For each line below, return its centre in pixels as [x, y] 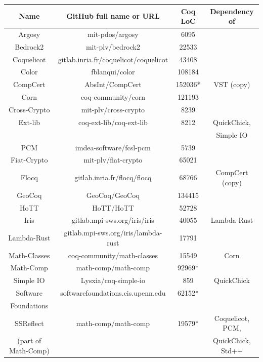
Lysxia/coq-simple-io [113, 280]
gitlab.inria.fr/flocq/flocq [113, 177]
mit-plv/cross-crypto [113, 109]
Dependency [232, 11]
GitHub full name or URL [113, 16]
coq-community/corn [113, 97]
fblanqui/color [113, 72]
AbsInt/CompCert [113, 84]
